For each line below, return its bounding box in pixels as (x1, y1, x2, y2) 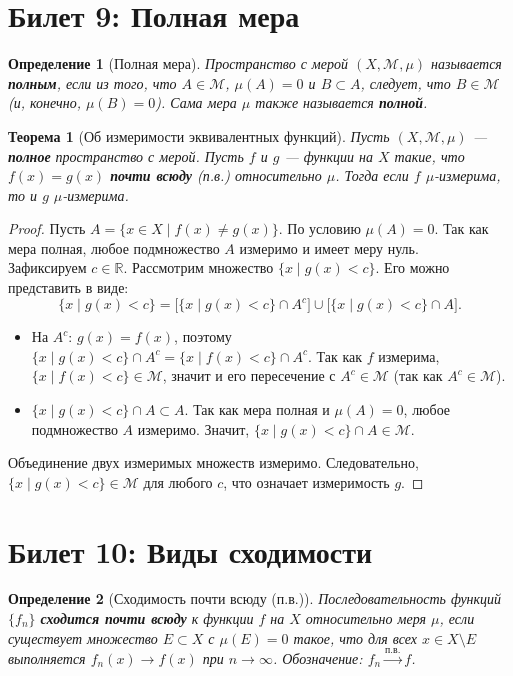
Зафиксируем (8, 257, 87, 278)
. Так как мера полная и (184, 398, 330, 419)
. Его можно (375, 257, 450, 278)
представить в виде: (8, 277, 129, 298)
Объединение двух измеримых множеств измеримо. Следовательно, (8, 452, 419, 473)
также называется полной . (255, 92, 428, 113)
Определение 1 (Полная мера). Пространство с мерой (8, 53, 349, 74)
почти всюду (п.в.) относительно (110, 165, 322, 186)
